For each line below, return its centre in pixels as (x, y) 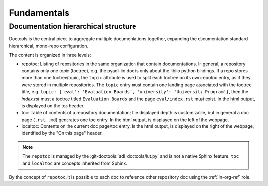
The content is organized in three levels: (50, 55)
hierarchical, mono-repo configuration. (49, 46)
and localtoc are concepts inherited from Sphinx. (75, 163)
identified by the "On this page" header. (62, 133)
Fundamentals (39, 13)
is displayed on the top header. (53, 105)
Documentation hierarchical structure (73, 26)
